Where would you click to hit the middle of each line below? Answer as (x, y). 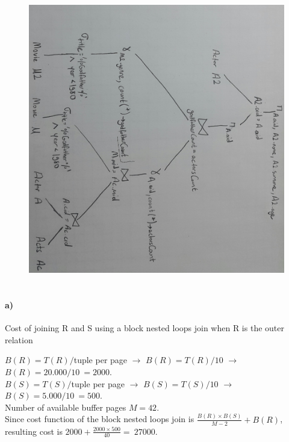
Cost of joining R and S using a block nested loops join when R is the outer (144, 328)
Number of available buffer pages (66, 407)
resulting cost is (34, 431)
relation (19, 339)
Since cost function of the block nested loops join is (100, 419)
